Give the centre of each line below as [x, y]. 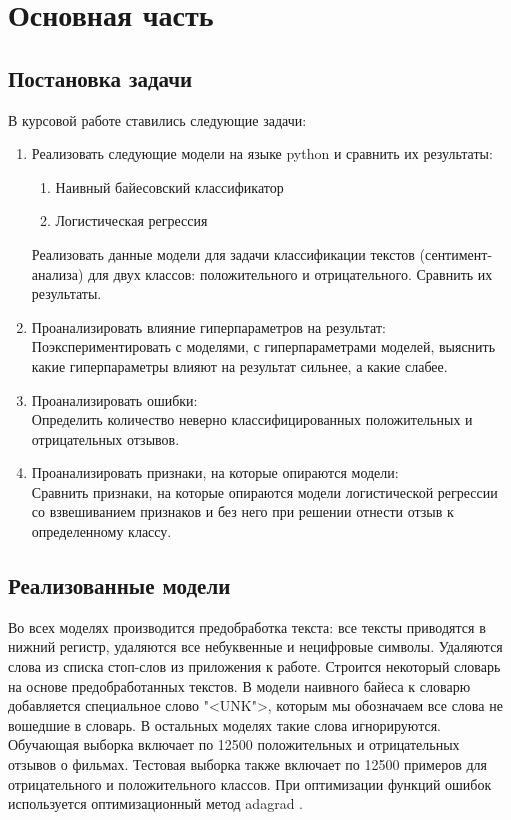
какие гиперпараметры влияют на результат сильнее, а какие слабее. [239, 365]
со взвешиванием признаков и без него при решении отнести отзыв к [242, 511]
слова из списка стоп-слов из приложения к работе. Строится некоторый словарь [254, 666]
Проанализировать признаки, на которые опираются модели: [215, 472]
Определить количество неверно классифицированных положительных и [252, 419]
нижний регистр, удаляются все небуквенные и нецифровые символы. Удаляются [255, 646]
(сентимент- [456, 253]
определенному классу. [101, 531]
